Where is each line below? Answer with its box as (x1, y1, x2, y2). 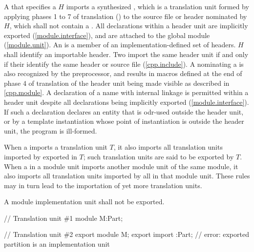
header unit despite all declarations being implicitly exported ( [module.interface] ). (4, 97, 249, 107)
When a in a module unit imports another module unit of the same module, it (4, 161, 238, 171)
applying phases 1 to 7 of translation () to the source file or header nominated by (4, 11, 247, 21)
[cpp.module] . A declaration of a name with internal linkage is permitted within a (4, 87, 249, 97)
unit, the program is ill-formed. (4, 125, 97, 136)
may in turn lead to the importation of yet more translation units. (4, 180, 202, 190)
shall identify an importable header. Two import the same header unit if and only (4, 49, 249, 59)
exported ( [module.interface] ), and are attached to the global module (4, 30, 210, 40)
